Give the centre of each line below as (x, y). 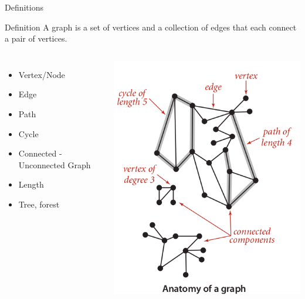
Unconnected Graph (55, 164)
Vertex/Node (42, 74)
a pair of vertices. (36, 38)
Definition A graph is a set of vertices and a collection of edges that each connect (151, 27)
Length (31, 184)
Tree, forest (39, 204)
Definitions (24, 7)
